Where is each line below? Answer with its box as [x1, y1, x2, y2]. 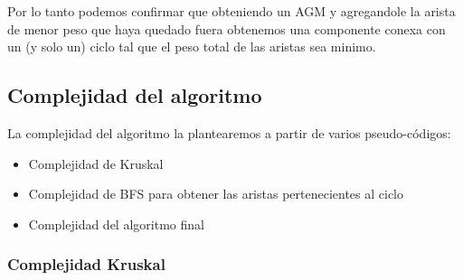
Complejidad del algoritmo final [28, 214, 204, 233]
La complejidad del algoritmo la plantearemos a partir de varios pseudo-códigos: [7, 123, 451, 142]
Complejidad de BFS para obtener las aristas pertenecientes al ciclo [28, 184, 404, 203]
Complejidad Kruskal [7, 253, 165, 275]
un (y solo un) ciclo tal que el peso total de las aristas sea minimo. [7, 37, 376, 56]
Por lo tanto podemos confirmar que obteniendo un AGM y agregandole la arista [7, 2, 456, 20]
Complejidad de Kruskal [28, 154, 164, 173]
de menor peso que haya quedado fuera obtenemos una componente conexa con [7, 19, 446, 38]
